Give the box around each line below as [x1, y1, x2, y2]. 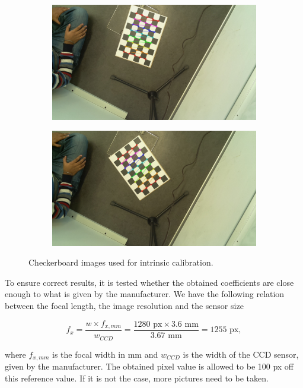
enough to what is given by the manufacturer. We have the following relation [5, 288, 285, 300]
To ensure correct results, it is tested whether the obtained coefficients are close [5, 276, 294, 288]
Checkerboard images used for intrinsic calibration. [28, 256, 213, 269]
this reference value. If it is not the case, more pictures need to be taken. [5, 371, 269, 384]
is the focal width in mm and [52, 348, 158, 360]
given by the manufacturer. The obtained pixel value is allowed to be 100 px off [5, 359, 294, 372]
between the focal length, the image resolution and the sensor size [5, 299, 244, 311]
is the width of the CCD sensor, [183, 348, 299, 360]
